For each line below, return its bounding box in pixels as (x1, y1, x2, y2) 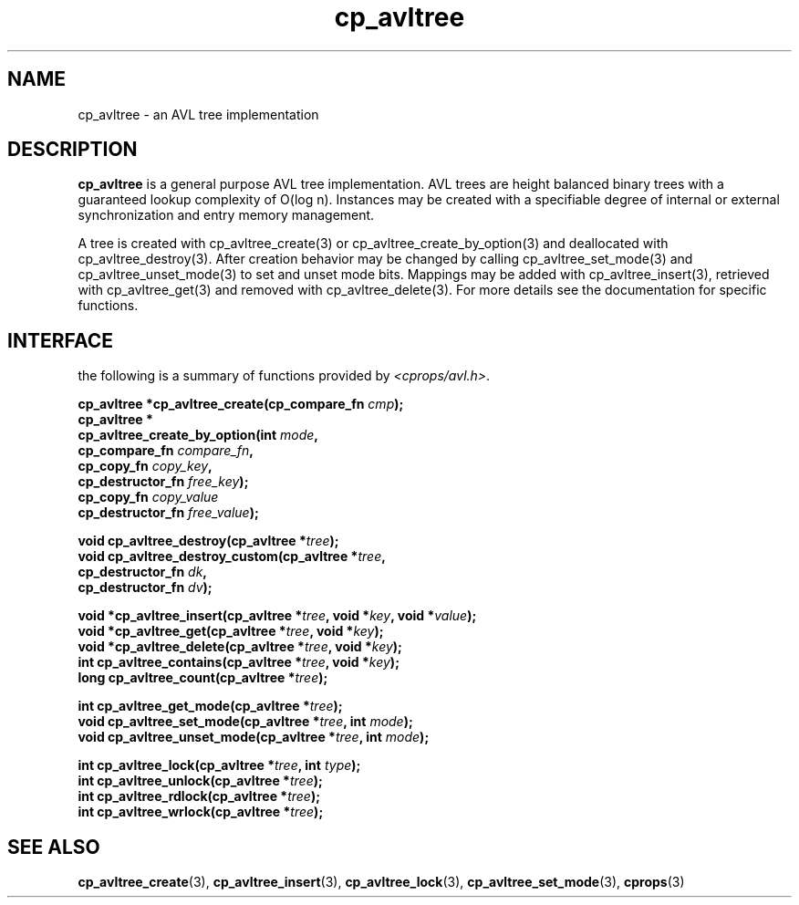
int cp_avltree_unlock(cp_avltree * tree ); (78, 773, 323, 789)
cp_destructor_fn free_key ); (78, 473, 249, 490)
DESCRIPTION (7, 138, 138, 161)
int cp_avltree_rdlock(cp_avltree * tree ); (78, 788, 321, 805)
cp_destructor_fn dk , (78, 564, 208, 580)
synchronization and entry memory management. (78, 207, 375, 224)
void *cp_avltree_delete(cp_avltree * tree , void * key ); (78, 639, 402, 655)
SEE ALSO (7, 835, 100, 858)
